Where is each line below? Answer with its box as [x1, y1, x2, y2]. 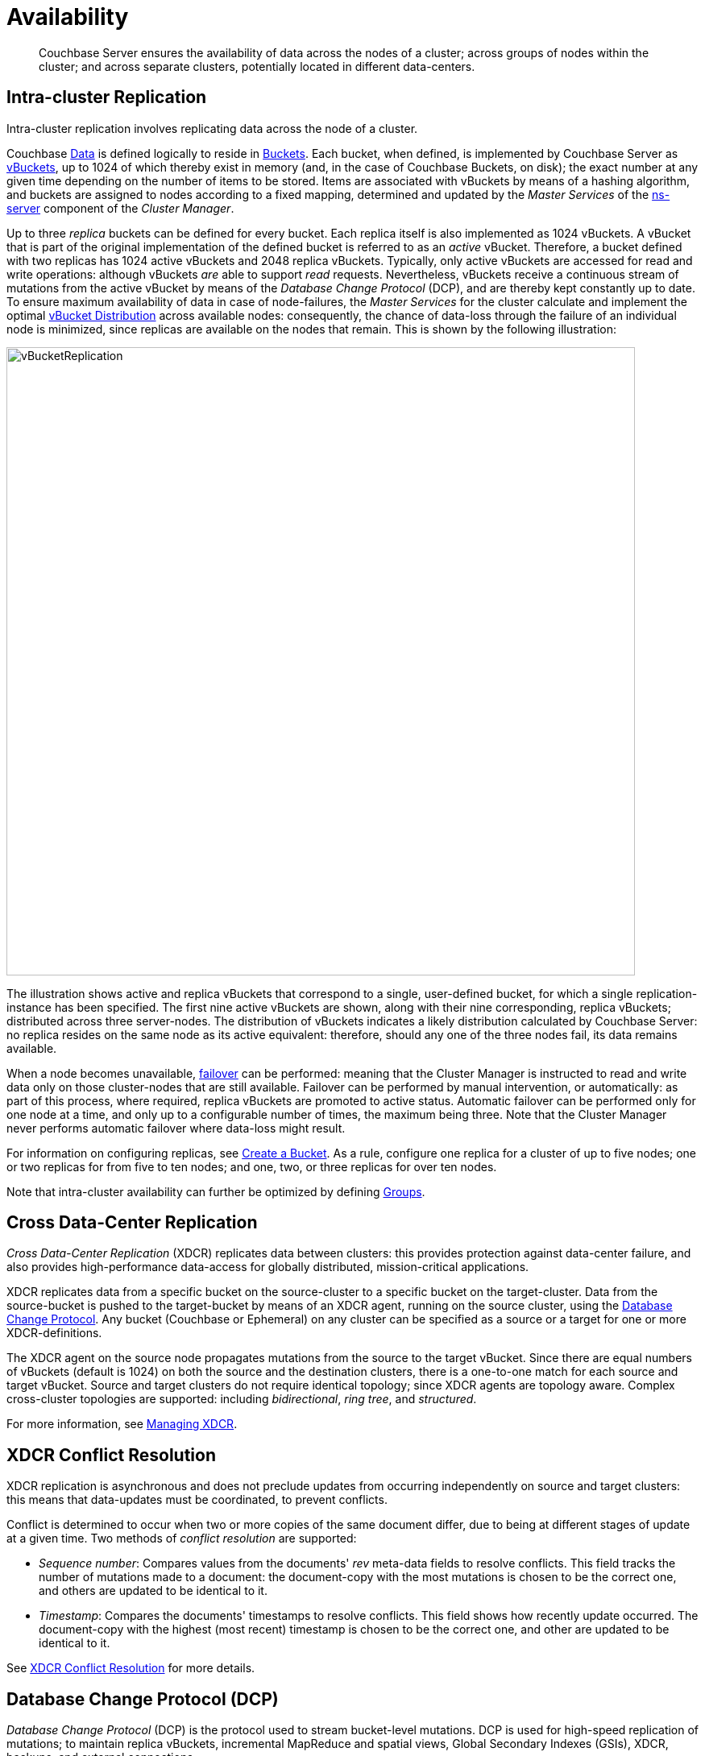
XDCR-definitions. [6, 1326, 102, 1340]
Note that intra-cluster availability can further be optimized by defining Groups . [6, 1184, 425, 1199]
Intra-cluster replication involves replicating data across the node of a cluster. [6, 121, 418, 135]
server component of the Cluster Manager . [6, 201, 234, 215]
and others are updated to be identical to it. [39, 1584, 267, 1598]
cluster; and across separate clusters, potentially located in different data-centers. [39, 59, 475, 73]
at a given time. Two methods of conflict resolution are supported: [6, 1531, 357, 1546]
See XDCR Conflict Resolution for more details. [6, 1661, 255, 1675]
